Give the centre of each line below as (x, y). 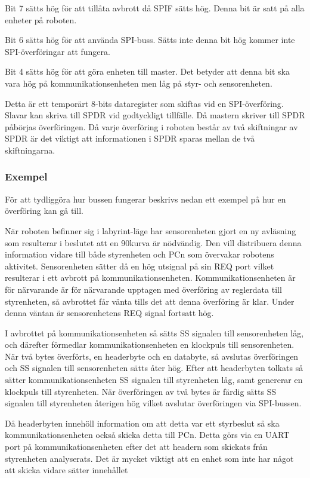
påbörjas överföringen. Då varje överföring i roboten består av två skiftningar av (151, 126)
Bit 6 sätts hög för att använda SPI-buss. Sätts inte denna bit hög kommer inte (150, 40)
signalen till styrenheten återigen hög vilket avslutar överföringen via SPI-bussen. (153, 403)
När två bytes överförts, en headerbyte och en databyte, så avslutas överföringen (152, 356)
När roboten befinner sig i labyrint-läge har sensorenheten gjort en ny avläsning (151, 230)
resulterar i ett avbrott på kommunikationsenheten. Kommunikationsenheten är (150, 278)
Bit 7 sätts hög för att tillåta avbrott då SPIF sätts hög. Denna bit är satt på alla (155, 8)
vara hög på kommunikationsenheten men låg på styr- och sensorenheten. (139, 83)
